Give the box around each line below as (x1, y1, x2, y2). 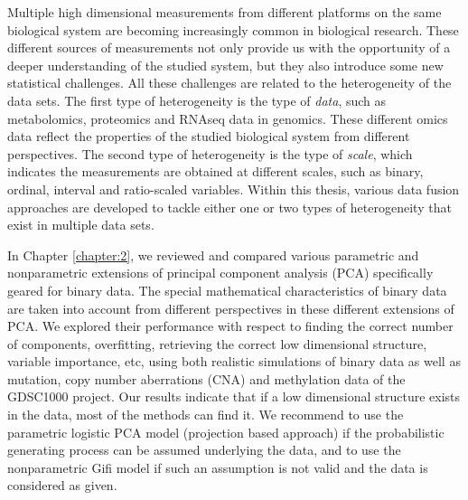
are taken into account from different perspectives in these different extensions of (7, 298, 454, 317)
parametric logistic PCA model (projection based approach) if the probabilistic (7, 422, 445, 441)
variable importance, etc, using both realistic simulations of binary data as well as (7, 352, 461, 371)
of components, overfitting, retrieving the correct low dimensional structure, (7, 334, 427, 353)
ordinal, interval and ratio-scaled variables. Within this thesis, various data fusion (7, 179, 460, 198)
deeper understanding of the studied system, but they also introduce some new (7, 55, 444, 74)
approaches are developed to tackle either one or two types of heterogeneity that (7, 197, 452, 216)
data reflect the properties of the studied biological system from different (7, 127, 410, 146)
